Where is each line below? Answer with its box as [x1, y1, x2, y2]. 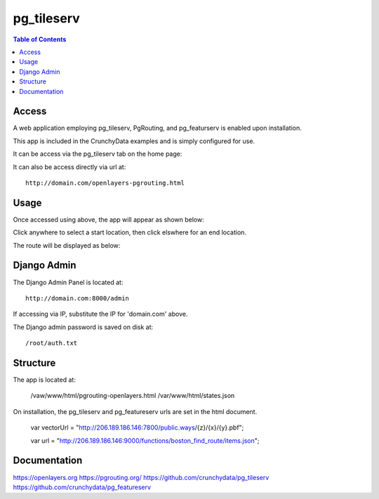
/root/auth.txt [25, 339, 78, 347]
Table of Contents [13, 35, 67, 44]
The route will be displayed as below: [13, 241, 121, 249]
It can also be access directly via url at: [13, 162, 126, 171]
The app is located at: [13, 375, 77, 384]
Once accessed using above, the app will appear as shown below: [13, 215, 204, 224]
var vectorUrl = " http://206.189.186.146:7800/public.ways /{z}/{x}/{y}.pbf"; [30, 423, 244, 432]
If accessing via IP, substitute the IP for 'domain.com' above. [13, 310, 188, 319]
